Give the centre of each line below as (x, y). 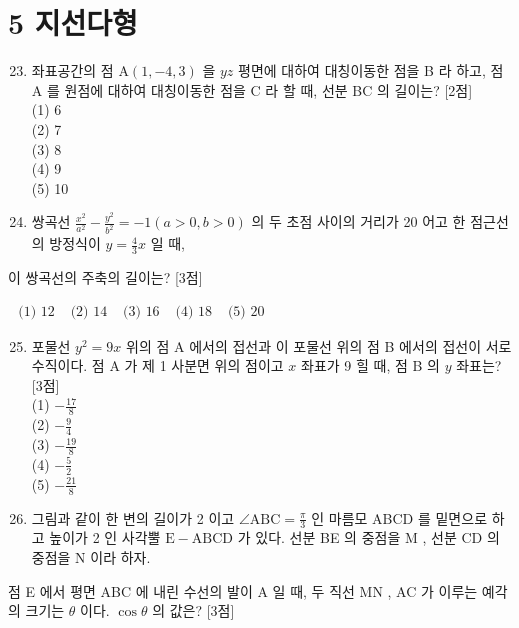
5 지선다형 (73, 22)
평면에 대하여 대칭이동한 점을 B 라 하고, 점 (371, 70)
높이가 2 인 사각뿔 (105, 537)
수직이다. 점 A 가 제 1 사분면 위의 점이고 (157, 365)
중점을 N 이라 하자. (91, 556)
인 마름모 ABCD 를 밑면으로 (399, 517)
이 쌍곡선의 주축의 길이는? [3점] (105, 276)
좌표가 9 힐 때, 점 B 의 (370, 365)
